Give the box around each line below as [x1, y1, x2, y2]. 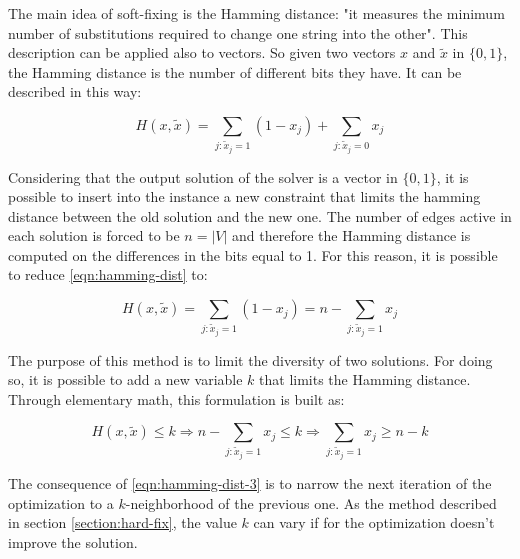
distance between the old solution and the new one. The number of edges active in [8, 205, 512, 226]
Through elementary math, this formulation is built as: [8, 388, 345, 409]
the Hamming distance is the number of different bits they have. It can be [8, 61, 462, 82]
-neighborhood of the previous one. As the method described [125, 492, 497, 513]
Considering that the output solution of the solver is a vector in [8, 166, 398, 187]
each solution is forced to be [8, 225, 180, 246]
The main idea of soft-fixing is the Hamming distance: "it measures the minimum [8, 3, 505, 23]
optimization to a [8, 492, 114, 513]
